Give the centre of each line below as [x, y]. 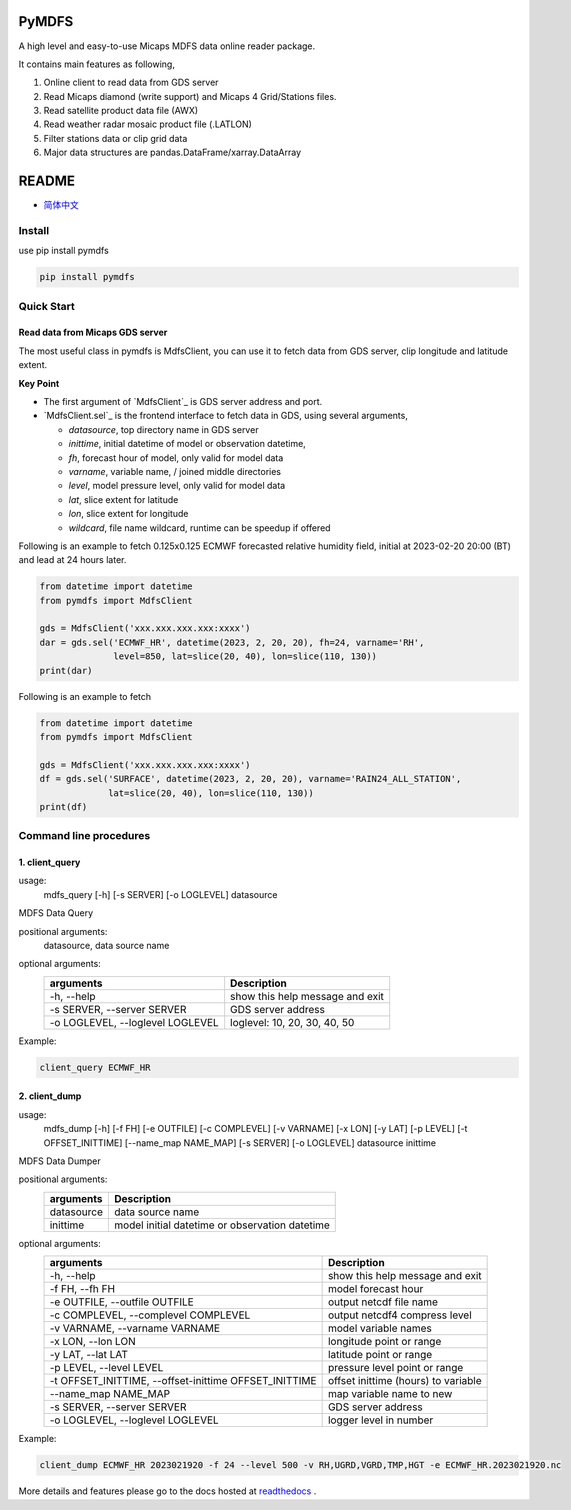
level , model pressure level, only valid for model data [177, 486]
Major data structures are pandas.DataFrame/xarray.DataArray [172, 152]
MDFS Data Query [56, 913]
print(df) [63, 806]
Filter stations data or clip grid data [115, 138]
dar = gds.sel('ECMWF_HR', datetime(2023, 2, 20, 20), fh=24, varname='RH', [232, 642]
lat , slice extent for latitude [123, 499]
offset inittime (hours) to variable [404, 1381]
